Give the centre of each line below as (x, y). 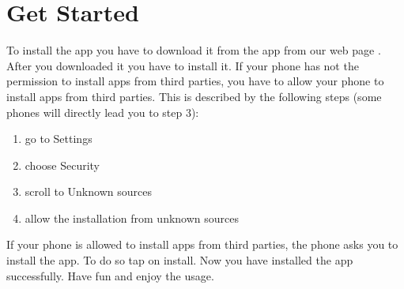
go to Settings (59, 139)
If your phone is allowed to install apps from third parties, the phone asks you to (202, 244)
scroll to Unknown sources (88, 191)
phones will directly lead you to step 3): (103, 112)
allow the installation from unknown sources (132, 218)
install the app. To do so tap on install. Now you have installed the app (180, 260)
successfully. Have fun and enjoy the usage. (110, 275)
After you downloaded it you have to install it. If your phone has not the (183, 65)
